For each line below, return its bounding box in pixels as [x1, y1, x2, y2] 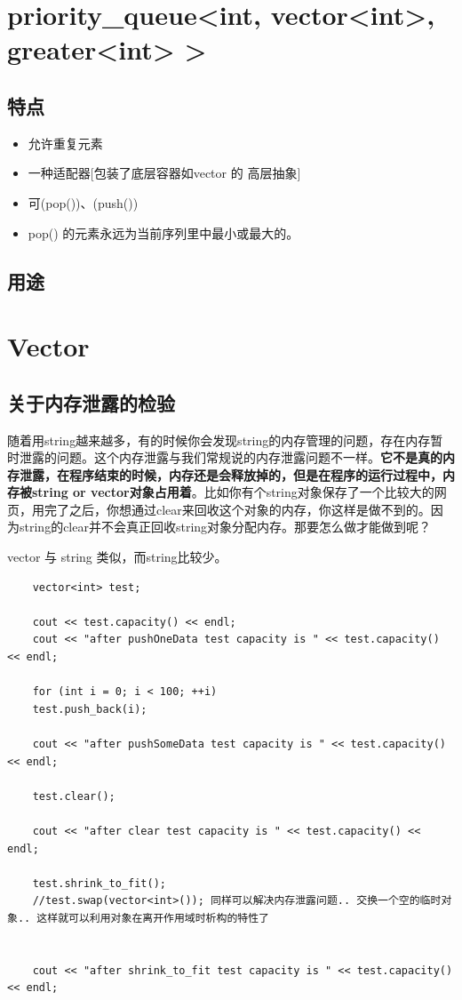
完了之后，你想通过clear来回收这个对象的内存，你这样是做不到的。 [44, 500, 431, 518]
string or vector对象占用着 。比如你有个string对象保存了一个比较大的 [31, 483, 434, 501]
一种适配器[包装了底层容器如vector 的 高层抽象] [28, 164, 301, 182]
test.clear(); [32, 789, 115, 803]
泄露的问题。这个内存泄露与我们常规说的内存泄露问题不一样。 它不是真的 [19, 448, 442, 467]
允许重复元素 [28, 133, 103, 152]
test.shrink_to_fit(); [32, 876, 166, 890]
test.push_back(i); [32, 702, 147, 716]
